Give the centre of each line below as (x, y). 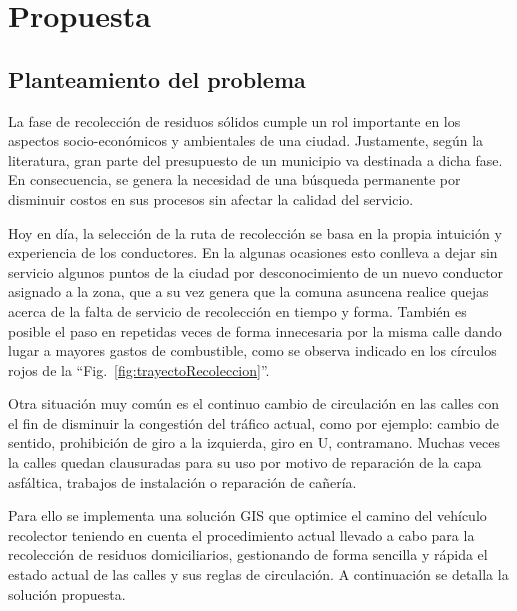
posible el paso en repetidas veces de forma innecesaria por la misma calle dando (255, 330)
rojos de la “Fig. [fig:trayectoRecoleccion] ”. (139, 369)
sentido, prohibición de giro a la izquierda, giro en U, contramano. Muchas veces (254, 442)
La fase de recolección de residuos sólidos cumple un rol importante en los (234, 120)
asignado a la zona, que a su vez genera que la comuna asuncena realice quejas (248, 291)
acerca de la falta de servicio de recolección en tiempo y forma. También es (237, 310)
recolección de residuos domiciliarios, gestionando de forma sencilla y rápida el (248, 554)
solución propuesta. (67, 593)
